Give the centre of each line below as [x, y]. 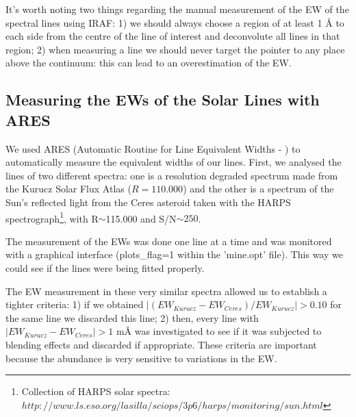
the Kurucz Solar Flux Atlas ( [68, 189]
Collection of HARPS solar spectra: [96, 391]
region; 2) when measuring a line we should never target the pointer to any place [175, 49]
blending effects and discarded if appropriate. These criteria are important [161, 344]
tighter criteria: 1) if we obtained [75, 304]
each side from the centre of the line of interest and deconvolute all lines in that [173, 36]
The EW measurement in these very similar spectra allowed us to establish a [166, 291]
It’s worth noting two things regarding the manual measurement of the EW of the [177, 9]
